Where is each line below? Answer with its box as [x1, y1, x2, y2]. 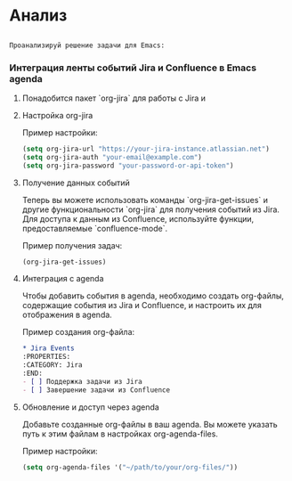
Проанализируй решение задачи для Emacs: [9, 41, 166, 50]
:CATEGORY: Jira [21, 361, 83, 370]
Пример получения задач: [21, 240, 123, 250]
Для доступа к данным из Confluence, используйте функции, [21, 213, 255, 224]
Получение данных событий [21, 177, 131, 188]
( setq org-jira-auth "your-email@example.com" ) [21, 152, 202, 161]
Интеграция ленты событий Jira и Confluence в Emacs [9, 61, 256, 74]
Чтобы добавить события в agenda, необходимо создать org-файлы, [21, 290, 285, 301]
